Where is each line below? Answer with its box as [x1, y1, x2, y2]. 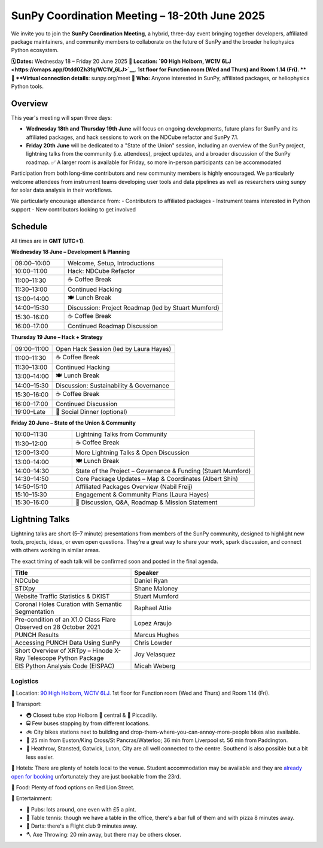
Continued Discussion [56, 399, 118, 408]
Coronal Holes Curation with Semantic [14, 600, 123, 608]
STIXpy [14, 584, 35, 593]
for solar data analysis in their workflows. [11, 186, 113, 193]
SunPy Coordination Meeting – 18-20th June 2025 [11, 9, 266, 22]
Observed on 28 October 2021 [14, 623, 100, 631]
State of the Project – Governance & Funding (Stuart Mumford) [75, 467, 251, 476]
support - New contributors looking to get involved [11, 205, 136, 213]
